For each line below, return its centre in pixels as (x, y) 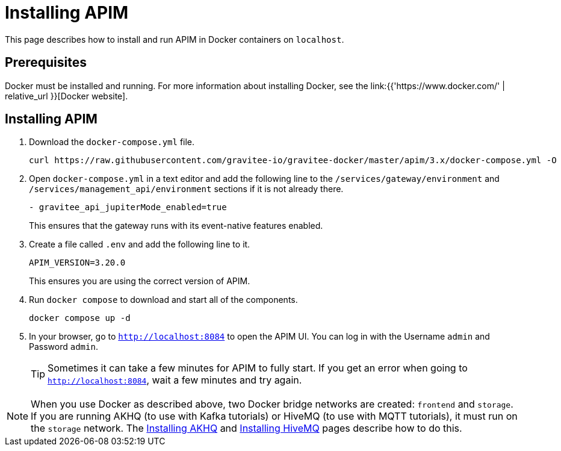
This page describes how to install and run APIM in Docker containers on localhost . (175, 39)
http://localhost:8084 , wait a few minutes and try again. (175, 380)
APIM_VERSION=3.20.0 (77, 263)
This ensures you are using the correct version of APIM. (140, 281)
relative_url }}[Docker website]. (67, 96)
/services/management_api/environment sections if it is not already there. (186, 189)
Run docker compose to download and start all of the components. (163, 300)
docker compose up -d (80, 318)
